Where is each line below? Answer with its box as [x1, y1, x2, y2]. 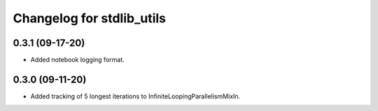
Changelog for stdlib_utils [13, 10, 167, 26]
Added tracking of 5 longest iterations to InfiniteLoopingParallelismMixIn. [30, 91, 241, 101]
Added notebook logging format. [30, 56, 125, 64]
